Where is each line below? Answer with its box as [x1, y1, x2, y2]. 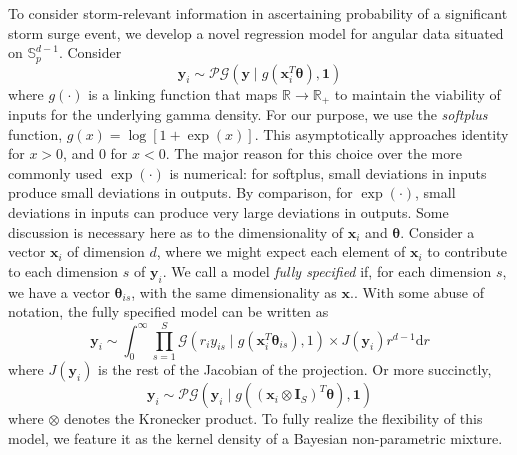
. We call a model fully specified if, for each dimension [162, 260, 492, 281]
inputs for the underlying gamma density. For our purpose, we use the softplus [8, 104, 488, 125]
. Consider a [400, 221, 475, 242]
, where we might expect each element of [156, 241, 406, 262]
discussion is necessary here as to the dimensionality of [8, 221, 344, 242]
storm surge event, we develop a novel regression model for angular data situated [8, 22, 504, 43]
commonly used [8, 162, 103, 183]
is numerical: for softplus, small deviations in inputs [169, 162, 487, 183]
